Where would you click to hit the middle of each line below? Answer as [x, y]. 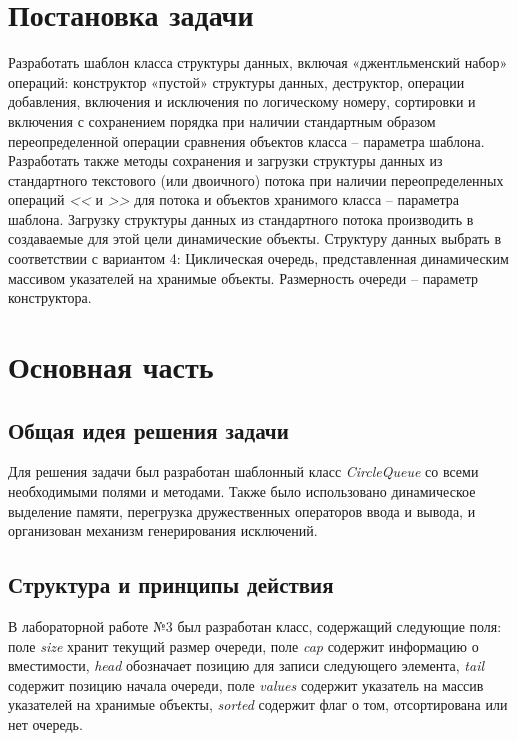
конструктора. [50, 297]
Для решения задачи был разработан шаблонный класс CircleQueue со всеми [243, 471]
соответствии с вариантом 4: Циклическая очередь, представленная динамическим [258, 258]
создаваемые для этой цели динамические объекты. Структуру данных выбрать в [255, 238]
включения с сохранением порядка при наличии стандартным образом [222, 120]
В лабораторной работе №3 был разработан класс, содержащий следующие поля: [255, 626]
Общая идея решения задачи [148, 429]
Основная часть [111, 366]
